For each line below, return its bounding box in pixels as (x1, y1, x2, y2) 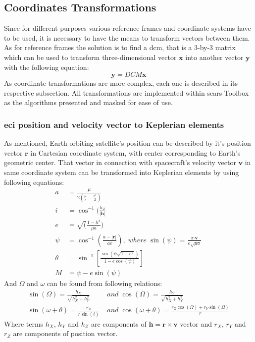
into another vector (185, 52, 244, 62)
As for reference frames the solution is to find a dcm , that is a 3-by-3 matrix (4, 42, 236, 53)
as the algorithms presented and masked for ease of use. (4, 97, 173, 108)
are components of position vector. (13, 328, 118, 339)
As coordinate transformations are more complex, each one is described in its (4, 78, 238, 88)
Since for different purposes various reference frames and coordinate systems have (4, 23, 251, 33)
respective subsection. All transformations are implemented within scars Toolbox (4, 87, 249, 98)
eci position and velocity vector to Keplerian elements (4, 118, 224, 130)
